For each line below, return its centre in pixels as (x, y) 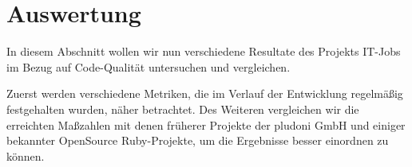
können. (26, 155)
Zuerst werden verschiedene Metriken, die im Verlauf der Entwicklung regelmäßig (205, 93)
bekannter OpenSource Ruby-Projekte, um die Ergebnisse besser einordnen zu (198, 140)
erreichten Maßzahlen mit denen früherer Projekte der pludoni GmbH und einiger (206, 124)
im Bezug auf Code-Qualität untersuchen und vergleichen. (149, 66)
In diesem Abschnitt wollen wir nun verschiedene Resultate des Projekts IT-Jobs (204, 51)
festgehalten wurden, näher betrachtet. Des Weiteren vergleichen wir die (183, 109)
